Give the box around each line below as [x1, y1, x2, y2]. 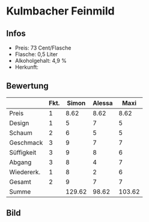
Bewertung [6, 81, 49, 91]
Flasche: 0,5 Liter [14, 51, 58, 58]
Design [9, 119, 29, 127]
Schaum [9, 128, 33, 137]
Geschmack [9, 138, 43, 147]
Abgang [9, 158, 32, 166]
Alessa [93, 98, 113, 107]
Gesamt [9, 177, 31, 186]
